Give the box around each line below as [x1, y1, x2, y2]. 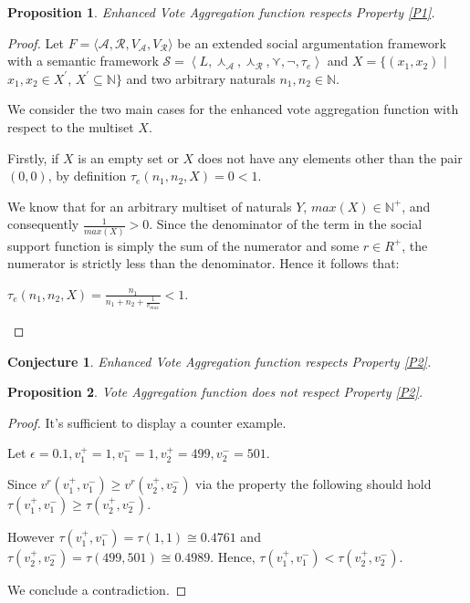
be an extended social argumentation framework [177, 33, 446, 52]
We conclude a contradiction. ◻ [7, 580, 187, 599]
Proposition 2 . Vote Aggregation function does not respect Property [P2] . [7, 382, 423, 401]
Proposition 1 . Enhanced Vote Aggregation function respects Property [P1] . [7, 3, 435, 21]
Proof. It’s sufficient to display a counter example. [7, 412, 287, 431]
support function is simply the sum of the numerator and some [7, 235, 360, 255]
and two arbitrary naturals [126, 68, 276, 88]
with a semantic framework [7, 51, 159, 70]
